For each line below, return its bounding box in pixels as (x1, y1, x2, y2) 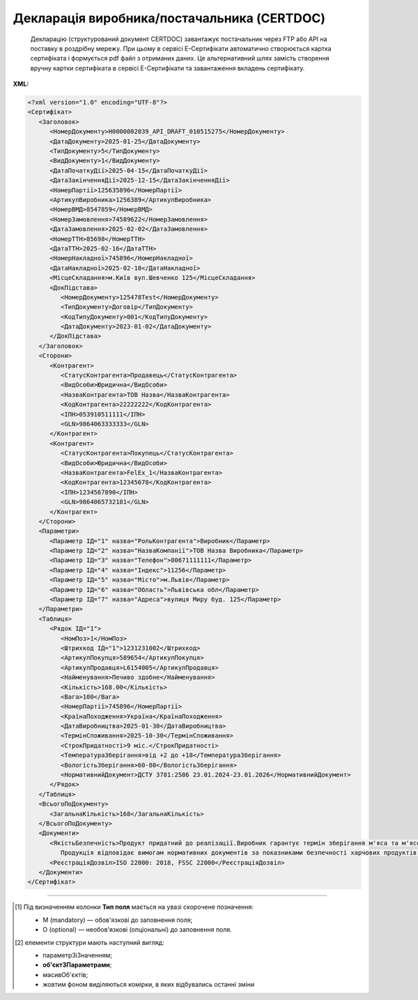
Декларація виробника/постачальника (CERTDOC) (13, 10, 326, 26)
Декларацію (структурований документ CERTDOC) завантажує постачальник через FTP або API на (30, 35, 327, 43)
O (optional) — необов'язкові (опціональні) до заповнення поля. (42, 925, 233, 934)
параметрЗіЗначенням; (42, 951, 113, 959)
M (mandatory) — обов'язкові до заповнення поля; (42, 916, 193, 924)
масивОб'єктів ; (42, 970, 88, 978)
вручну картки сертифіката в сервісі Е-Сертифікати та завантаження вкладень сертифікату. (30, 63, 305, 72)
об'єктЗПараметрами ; (42, 961, 112, 969)
